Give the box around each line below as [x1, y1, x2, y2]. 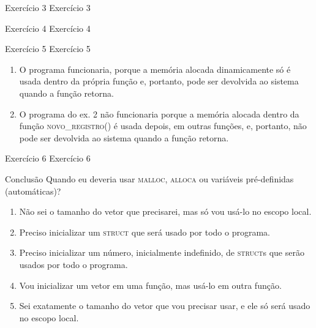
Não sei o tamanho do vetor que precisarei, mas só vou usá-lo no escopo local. [19, 205, 312, 218]
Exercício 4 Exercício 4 [5, 21, 91, 34]
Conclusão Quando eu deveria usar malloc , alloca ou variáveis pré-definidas [5, 172, 294, 185]
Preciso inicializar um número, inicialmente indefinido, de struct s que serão [19, 246, 304, 259]
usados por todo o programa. [19, 258, 128, 270]
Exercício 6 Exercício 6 [5, 152, 91, 165]
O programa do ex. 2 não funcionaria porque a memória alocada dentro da [19, 107, 299, 120]
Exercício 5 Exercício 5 [5, 42, 91, 55]
